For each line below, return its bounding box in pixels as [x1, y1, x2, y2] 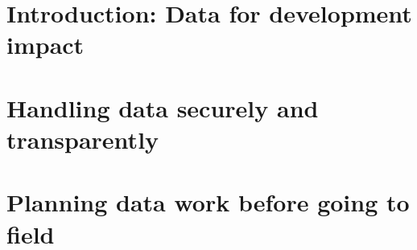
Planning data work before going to [6, 186, 410, 219]
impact [6, 28, 85, 61]
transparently [6, 122, 159, 155]
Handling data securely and [6, 91, 319, 124]
